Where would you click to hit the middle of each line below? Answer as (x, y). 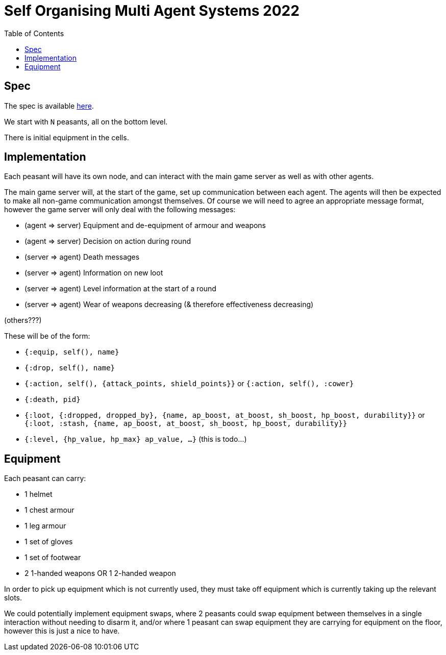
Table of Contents (34, 33)
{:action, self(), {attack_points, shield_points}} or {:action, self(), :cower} (189, 384)
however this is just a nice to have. (62, 631)
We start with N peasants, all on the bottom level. (86, 121)
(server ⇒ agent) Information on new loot (94, 273)
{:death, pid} (53, 400)
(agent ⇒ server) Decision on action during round (108, 241)
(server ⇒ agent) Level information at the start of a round (120, 289)
